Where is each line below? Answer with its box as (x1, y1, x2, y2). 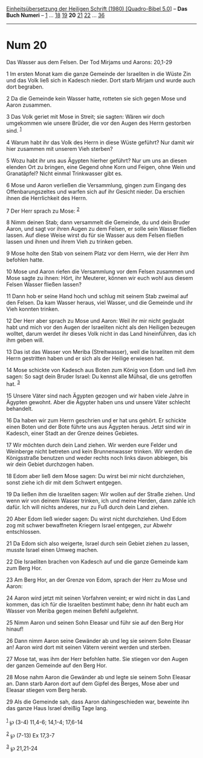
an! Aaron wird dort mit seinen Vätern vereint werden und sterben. (6, 643, 171, 651)
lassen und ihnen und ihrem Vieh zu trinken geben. (6, 238, 133, 245)
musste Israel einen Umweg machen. (6, 546, 98, 553)
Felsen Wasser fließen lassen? (6, 281, 82, 288)
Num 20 (6, 39, 47, 52)
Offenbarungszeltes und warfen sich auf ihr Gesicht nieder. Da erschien (6, 188, 185, 195)
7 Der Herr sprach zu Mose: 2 (6, 206, 80, 214)
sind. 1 (6, 125, 22, 134)
